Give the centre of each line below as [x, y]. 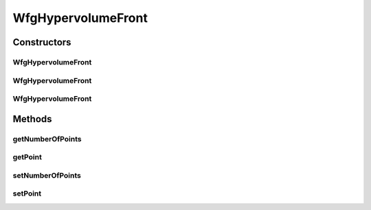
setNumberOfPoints [47, 175]
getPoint [27, 157]
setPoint [27, 194]
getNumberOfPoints [47, 139]
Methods [32, 119]
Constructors [42, 42]
